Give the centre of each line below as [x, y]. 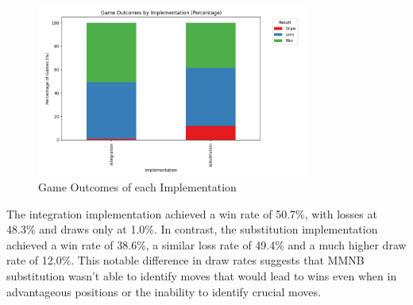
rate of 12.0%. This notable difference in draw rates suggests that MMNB [185, 260]
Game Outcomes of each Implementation [137, 186]
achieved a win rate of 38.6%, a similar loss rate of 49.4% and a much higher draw [206, 244]
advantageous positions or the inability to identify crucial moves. [164, 291]
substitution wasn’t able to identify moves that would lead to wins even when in [202, 275]
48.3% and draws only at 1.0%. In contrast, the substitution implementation [192, 229]
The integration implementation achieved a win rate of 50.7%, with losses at [192, 213]
